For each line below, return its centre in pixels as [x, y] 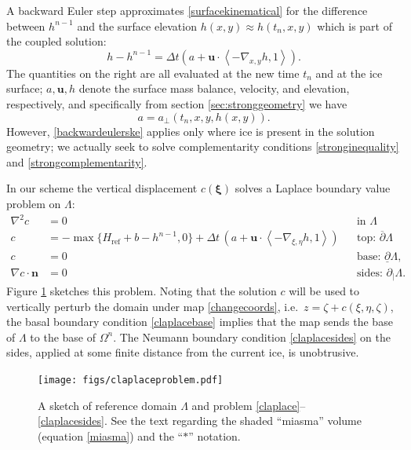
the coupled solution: [56, 41]
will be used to [324, 291]
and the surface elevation [137, 26]
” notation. [215, 435]
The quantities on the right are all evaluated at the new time [153, 73]
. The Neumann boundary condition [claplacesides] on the [252, 337]
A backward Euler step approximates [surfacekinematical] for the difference [187, 10]
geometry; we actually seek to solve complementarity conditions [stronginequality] [203, 146]
